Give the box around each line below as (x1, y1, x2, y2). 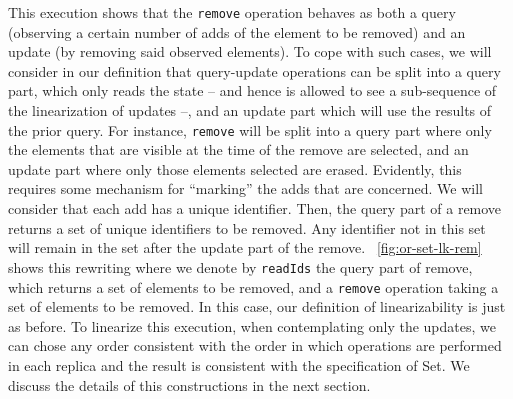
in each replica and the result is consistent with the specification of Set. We (8, 354, 470, 375)
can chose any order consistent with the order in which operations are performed (8, 335, 502, 356)
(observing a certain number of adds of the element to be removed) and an (8, 21, 466, 42)
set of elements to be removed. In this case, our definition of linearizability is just (8, 296, 506, 317)
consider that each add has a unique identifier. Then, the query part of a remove (8, 198, 502, 219)
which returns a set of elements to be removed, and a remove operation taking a (8, 276, 499, 297)
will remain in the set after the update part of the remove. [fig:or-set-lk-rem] (8, 237, 482, 258)
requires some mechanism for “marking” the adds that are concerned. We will (8, 178, 483, 199)
